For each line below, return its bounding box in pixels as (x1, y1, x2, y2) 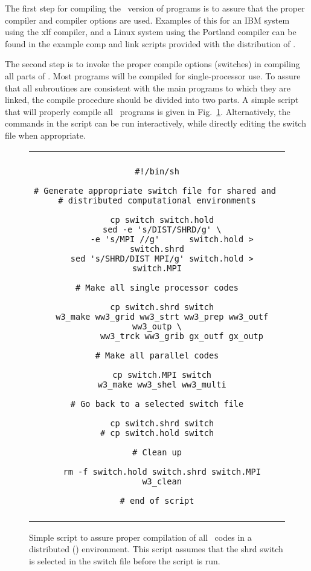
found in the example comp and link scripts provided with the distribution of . (5, 37, 296, 50)
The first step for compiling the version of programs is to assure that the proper (5, 2, 305, 14)
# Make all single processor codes (75, 282, 239, 292)
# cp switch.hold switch (100, 427, 214, 438)
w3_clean (142, 476, 182, 486)
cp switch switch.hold (110, 214, 214, 225)
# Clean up (132, 447, 182, 457)
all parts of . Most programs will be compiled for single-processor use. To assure (5, 69, 301, 82)
